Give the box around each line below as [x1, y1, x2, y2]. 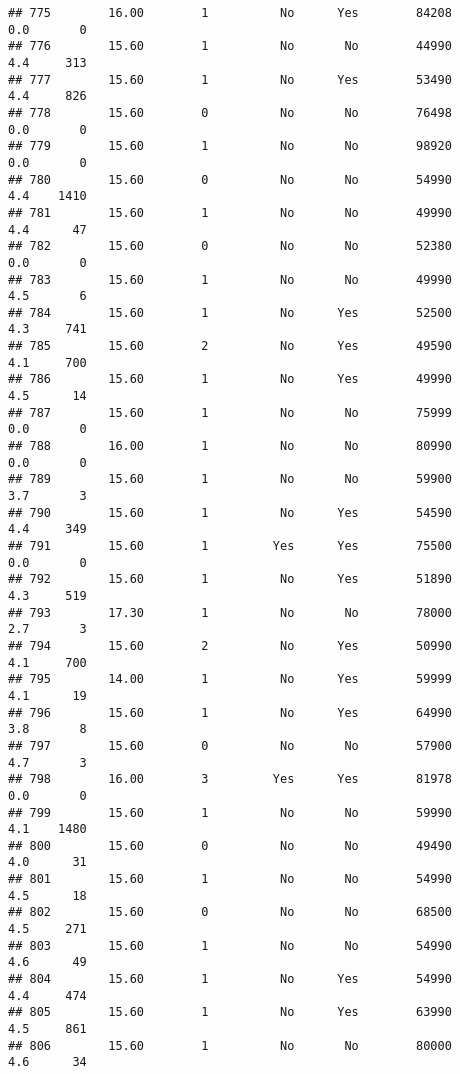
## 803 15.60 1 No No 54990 [8, 938, 452, 953]
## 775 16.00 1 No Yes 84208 [8, 6, 452, 20]
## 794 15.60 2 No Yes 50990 [8, 638, 452, 653]
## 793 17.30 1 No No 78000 [8, 605, 452, 620]
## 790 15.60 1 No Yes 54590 [8, 505, 452, 520]
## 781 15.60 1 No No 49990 [8, 205, 452, 220]
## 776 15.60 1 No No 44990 [8, 39, 452, 54]
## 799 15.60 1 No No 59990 [8, 805, 452, 820]
